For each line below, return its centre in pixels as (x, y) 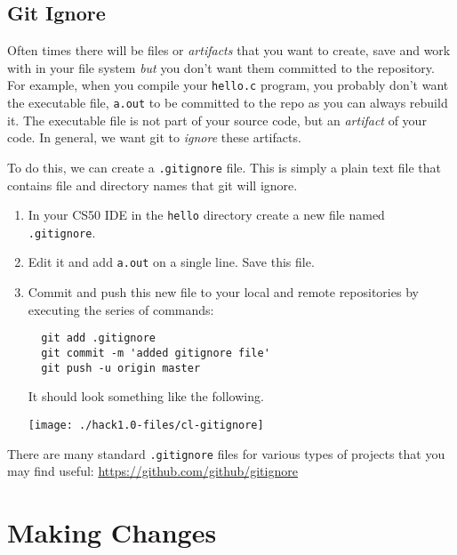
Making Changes (112, 531)
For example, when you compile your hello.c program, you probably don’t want (228, 85)
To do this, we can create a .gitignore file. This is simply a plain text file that (224, 167)
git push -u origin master (121, 368)
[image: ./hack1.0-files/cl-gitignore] (146, 425)
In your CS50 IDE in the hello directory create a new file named (206, 215)
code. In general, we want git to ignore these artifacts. (154, 137)
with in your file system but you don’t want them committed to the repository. (221, 67)
